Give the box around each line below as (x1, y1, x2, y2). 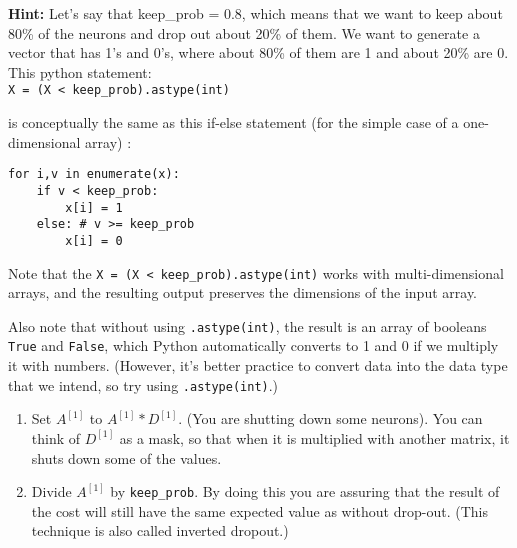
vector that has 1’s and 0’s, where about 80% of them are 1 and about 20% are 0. (8, 42, 509, 63)
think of (31, 427, 81, 448)
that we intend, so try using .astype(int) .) (8, 374, 279, 395)
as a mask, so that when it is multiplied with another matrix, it (119, 427, 510, 448)
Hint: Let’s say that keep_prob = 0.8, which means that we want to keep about (8, 3, 503, 23)
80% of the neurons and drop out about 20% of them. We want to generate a (8, 22, 480, 43)
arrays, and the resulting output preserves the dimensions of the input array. (8, 282, 477, 303)
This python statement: (8, 61, 152, 82)
